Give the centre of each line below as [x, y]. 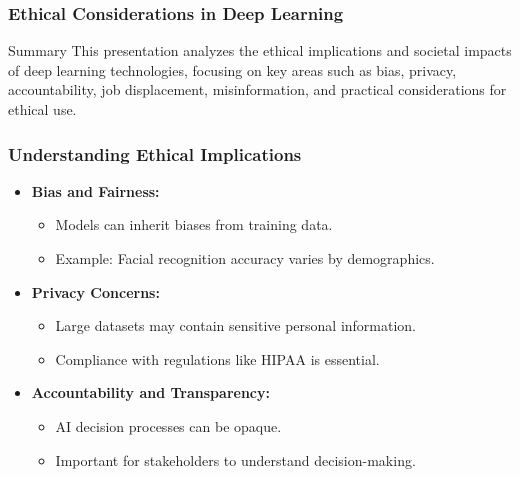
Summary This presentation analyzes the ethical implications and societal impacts [260, 50]
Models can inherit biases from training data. [194, 224]
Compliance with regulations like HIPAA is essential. [217, 358]
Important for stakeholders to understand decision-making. [235, 459]
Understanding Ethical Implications [155, 153]
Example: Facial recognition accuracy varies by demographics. [245, 258]
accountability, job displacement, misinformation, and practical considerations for [257, 89]
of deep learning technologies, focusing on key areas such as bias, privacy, [232, 69]
